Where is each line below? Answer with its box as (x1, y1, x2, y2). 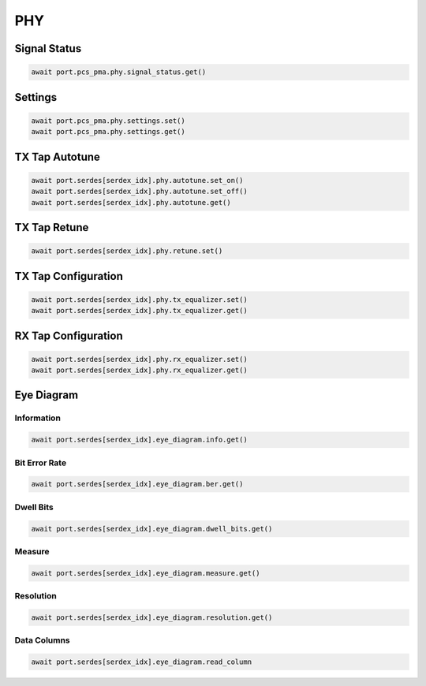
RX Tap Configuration (14, 329, 123, 342)
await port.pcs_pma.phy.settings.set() (31, 116, 185, 125)
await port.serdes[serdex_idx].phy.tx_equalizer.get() (31, 306, 248, 315)
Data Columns (14, 635, 70, 646)
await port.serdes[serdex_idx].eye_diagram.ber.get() (31, 479, 244, 489)
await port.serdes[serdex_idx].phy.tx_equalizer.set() (31, 295, 248, 304)
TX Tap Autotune (14, 150, 100, 163)
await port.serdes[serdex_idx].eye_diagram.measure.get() (31, 569, 260, 577)
